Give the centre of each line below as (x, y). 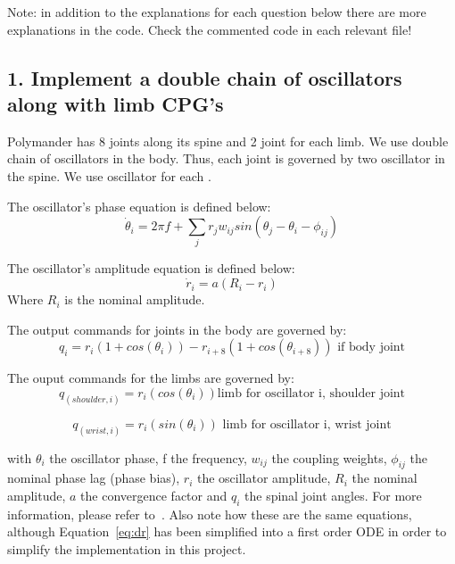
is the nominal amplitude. (135, 299)
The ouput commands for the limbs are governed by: (151, 378)
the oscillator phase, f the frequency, (148, 457)
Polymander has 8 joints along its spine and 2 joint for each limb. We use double (228, 141)
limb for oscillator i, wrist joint (307, 424)
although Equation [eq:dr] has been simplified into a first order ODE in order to (227, 531)
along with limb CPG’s (116, 103)
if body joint (372, 348)
